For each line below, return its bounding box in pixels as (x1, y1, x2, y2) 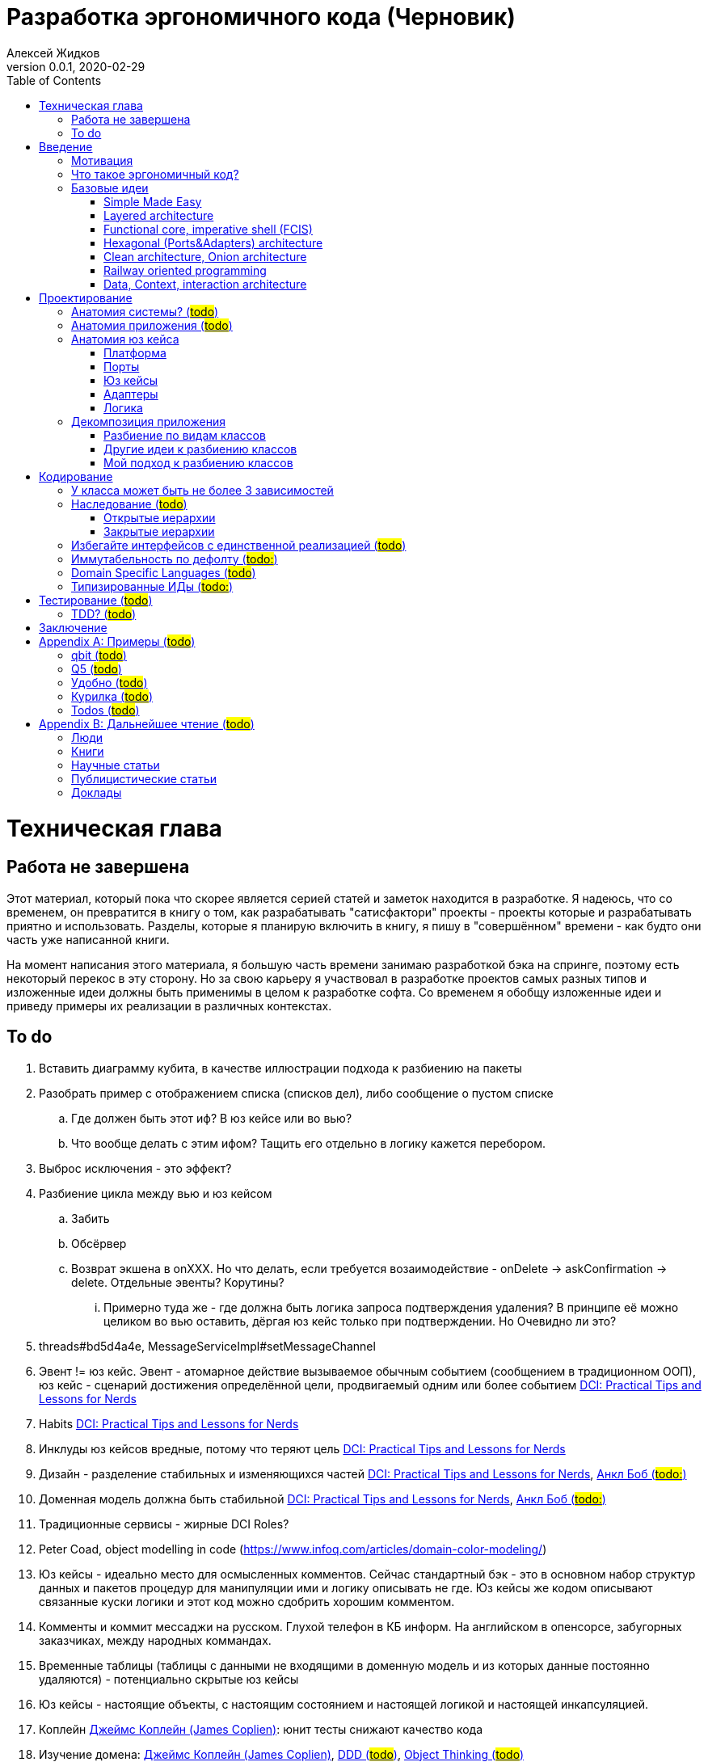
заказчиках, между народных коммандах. (39, 1633, 272, 1647)
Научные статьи (71, 757, 160, 772)
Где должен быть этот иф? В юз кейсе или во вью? (71, 1111, 352, 1125)
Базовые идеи (71, 180, 149, 195)
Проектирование (39, 290, 133, 305)
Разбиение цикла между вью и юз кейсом (39, 1186, 272, 1200)
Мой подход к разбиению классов (103, 455, 293, 470)
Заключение (39, 620, 107, 634)
